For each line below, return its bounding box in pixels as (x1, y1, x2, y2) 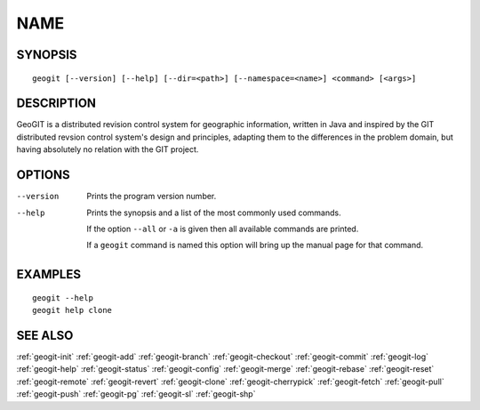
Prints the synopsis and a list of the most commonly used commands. (86, 207, 341, 218)
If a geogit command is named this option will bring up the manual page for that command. (86, 240, 424, 251)
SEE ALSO (16, 327, 74, 342)
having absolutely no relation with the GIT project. (16, 144, 199, 155)
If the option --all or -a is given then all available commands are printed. (86, 223, 359, 234)
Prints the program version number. (86, 191, 217, 202)
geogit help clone (32, 305, 113, 316)
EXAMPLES (16, 267, 82, 282)
